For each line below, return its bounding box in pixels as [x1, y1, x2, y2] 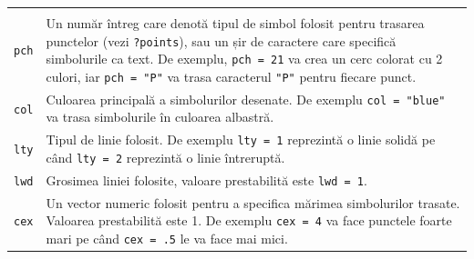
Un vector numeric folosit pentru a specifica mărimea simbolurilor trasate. [46, 193, 460, 212]
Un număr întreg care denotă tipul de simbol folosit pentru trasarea [46, 14, 425, 32]
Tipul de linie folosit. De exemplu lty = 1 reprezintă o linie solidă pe [46, 130, 436, 149]
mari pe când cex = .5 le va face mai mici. [46, 229, 288, 248]
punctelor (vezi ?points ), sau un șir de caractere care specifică [46, 31, 397, 50]
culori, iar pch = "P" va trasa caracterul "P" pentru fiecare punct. [46, 66, 417, 85]
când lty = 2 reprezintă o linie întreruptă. [46, 147, 285, 166]
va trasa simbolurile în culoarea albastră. [46, 107, 274, 126]
